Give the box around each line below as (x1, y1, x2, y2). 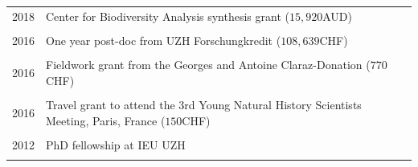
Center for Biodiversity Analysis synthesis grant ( (46, 8, 289, 25)
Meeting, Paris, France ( (46, 112, 166, 128)
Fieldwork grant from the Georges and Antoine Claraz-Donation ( (46, 56, 371, 73)
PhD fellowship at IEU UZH (46, 136, 186, 153)
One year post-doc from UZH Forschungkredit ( (46, 32, 281, 49)
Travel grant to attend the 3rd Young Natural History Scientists (46, 96, 362, 113)
